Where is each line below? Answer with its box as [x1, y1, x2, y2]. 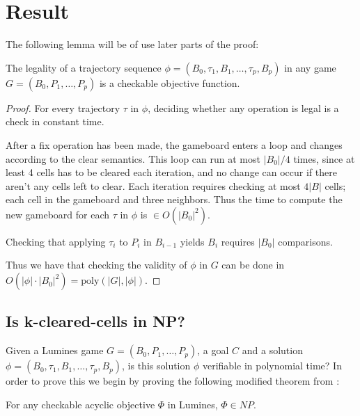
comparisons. [278, 234, 333, 248]
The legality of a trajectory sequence [6, 60, 162, 74]
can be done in [221, 257, 285, 272]
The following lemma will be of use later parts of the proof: [6, 37, 259, 51]
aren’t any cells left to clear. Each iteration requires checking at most [6, 178, 301, 193]
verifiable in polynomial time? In [202, 358, 342, 373]
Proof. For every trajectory [6, 100, 120, 115]
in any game [284, 60, 336, 74]
